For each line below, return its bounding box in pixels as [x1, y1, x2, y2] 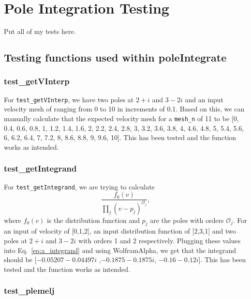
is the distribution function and [46, 215, 140, 225]
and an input [185, 94, 223, 104]
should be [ [4, 254, 37, 265]
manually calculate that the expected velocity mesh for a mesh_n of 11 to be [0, [4, 113, 239, 123]
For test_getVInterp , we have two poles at [4, 94, 134, 104]
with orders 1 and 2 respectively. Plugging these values [78, 236, 241, 246]
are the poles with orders [150, 215, 224, 225]
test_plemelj [4, 284, 55, 297]
